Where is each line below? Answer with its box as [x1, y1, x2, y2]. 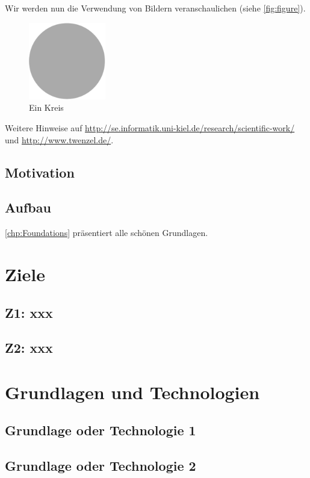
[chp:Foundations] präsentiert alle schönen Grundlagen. [5, 226, 208, 239]
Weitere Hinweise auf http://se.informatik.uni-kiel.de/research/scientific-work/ [5, 121, 295, 134]
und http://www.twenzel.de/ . [5, 133, 114, 146]
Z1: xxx [5, 303, 53, 321]
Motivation [5, 163, 75, 181]
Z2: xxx [5, 338, 53, 357]
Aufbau [5, 198, 51, 217]
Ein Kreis [29, 101, 64, 114]
